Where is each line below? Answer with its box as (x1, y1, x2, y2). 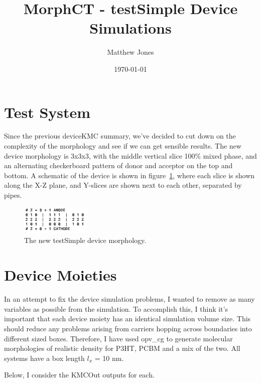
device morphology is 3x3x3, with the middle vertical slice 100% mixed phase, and (4, 150, 257, 161)
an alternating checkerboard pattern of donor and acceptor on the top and (4, 160, 233, 171)
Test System (4, 101, 91, 122)
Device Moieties (4, 265, 117, 285)
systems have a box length (4, 352, 85, 363)
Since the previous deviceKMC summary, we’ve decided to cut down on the (4, 131, 236, 141)
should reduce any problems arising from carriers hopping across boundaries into (4, 323, 252, 333)
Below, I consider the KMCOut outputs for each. (4, 369, 155, 380)
